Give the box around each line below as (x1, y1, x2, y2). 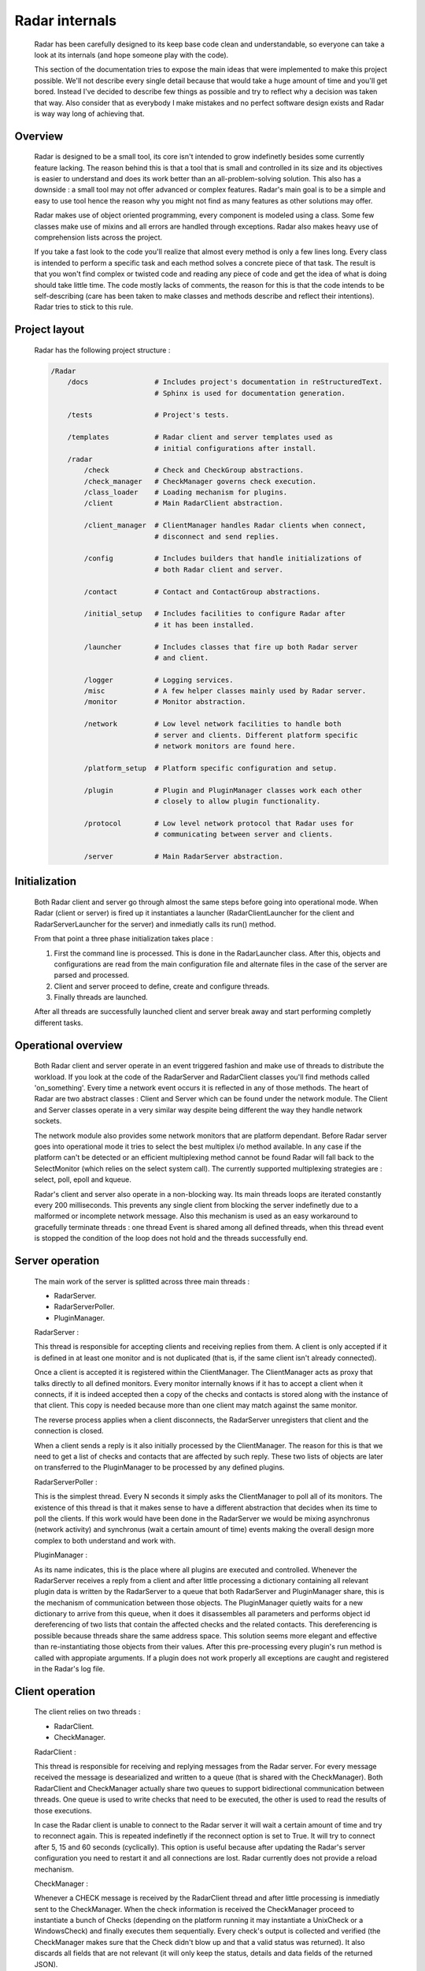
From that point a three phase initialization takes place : (34, 934, 214, 944)
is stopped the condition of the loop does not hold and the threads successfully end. (34, 1234, 309, 1243)
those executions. (34, 1805, 92, 1815)
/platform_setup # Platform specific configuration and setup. (83, 763, 338, 773)
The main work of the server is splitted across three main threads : (34, 1276, 250, 1286)
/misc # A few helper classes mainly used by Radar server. (83, 687, 367, 695)
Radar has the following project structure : (34, 345, 171, 355)
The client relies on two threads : (34, 1707, 141, 1716)
